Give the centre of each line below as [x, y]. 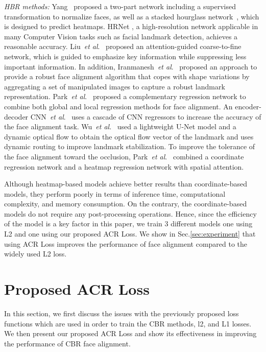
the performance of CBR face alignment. [67, 343]
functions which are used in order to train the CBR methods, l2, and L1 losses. [128, 323]
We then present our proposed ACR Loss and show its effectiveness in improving [130, 333]
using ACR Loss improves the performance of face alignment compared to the [126, 243]
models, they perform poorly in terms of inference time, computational [115, 193]
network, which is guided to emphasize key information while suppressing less [125, 56]
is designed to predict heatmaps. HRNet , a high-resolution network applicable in [131, 26]
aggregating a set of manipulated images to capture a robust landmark [115, 86]
